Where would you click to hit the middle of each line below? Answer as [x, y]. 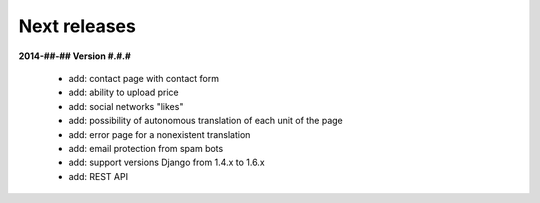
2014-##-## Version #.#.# [75, 56]
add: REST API [98, 176]
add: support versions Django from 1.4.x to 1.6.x [166, 162]
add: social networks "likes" [126, 106]
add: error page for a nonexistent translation [159, 134]
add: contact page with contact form [144, 78]
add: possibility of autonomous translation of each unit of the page [206, 121]
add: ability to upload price [123, 92]
